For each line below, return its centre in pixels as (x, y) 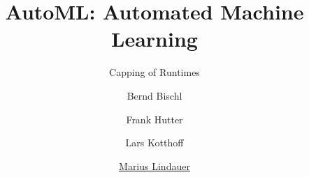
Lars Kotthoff (154, 143)
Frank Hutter (154, 119)
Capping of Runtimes (154, 72)
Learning (154, 39)
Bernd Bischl (154, 95)
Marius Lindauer (154, 166)
